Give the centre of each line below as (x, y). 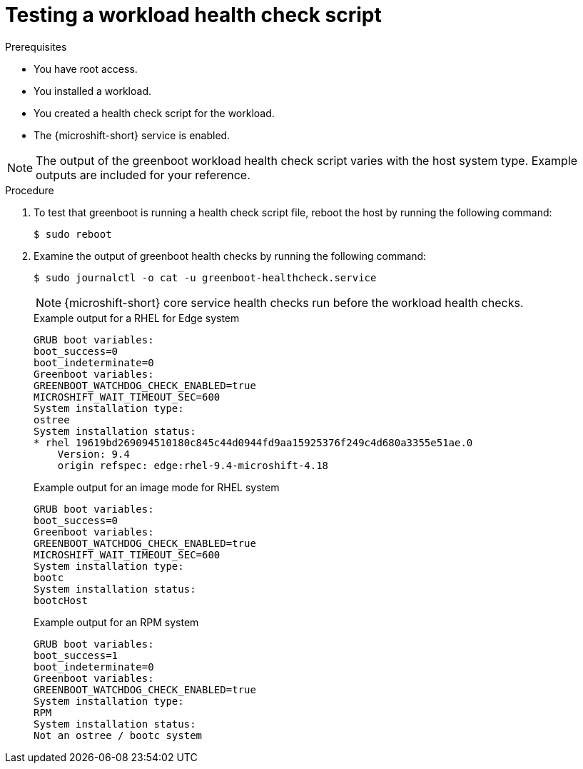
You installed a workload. (93, 91)
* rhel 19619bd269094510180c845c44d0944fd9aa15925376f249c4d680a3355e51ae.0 (253, 442)
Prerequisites (36, 46)
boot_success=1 (76, 655)
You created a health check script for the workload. (154, 113)
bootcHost (61, 600)
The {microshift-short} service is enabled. (132, 135)
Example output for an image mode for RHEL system (157, 487)
